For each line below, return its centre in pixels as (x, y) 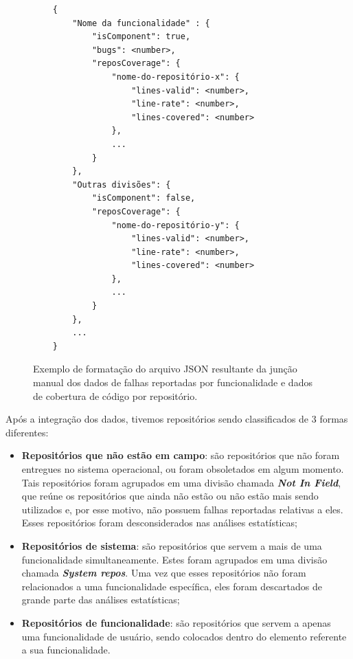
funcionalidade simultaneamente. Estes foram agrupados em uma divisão (174, 559)
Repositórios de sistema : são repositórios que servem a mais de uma (172, 545)
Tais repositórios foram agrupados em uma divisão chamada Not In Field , (181, 482)
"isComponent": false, (144, 198)
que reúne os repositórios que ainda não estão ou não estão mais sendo (170, 496)
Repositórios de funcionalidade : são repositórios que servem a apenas (176, 622)
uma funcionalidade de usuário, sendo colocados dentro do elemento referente (184, 636)
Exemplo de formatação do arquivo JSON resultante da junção (165, 369)
